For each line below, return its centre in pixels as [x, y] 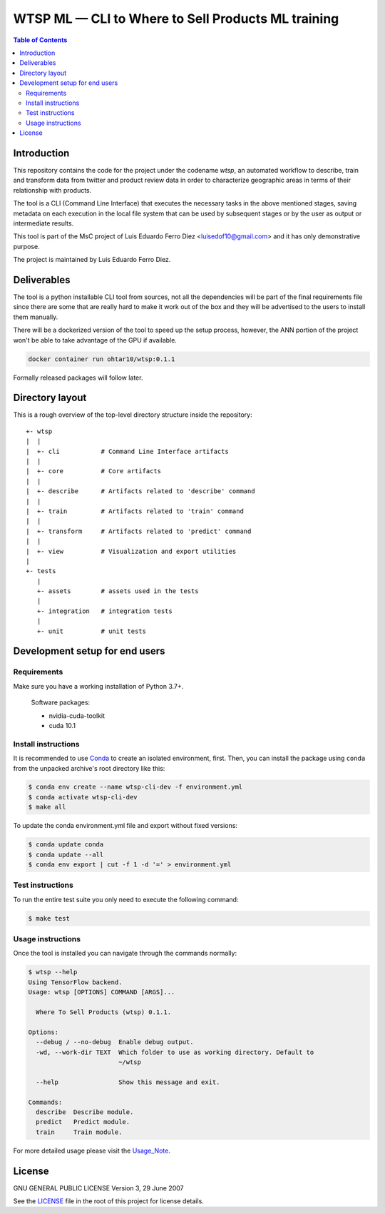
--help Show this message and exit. [128, 1082]
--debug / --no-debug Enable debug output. [115, 1042]
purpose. [26, 246]
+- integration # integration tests [104, 611]
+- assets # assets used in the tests [118, 591]
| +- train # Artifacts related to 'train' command [135, 511]
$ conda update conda [66, 845]
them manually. [36, 317]
